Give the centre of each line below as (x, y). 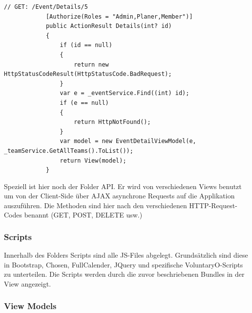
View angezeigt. (28, 284)
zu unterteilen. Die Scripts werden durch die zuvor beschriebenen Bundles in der (124, 274)
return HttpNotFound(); (112, 122)
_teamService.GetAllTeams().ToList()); (69, 151)
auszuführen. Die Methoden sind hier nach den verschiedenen (95, 205)
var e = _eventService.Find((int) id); (125, 93)
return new (91, 64)
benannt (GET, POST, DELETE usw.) (83, 215)
